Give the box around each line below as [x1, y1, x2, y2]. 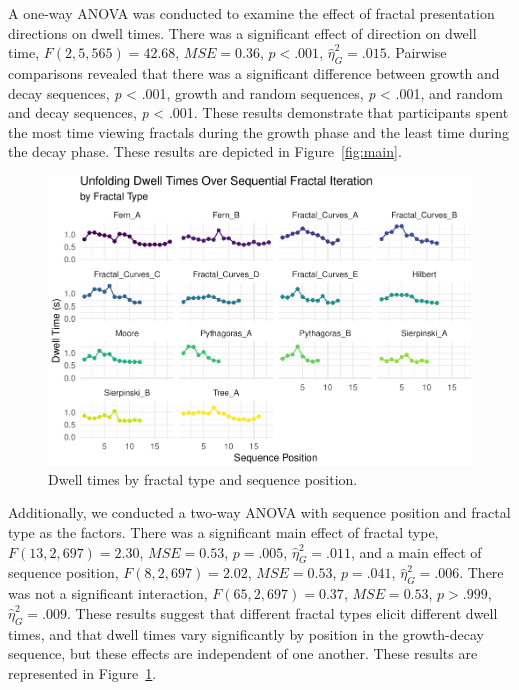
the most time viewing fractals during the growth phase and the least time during [8, 121, 509, 142]
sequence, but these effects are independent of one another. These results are [8, 643, 478, 664]
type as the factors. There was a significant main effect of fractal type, [8, 522, 439, 542]
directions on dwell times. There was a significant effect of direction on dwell [8, 22, 477, 43]
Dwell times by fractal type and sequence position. [48, 468, 358, 489]
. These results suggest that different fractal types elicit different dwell [67, 602, 498, 623]
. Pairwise [386, 42, 447, 63]
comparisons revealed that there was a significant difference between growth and [8, 62, 500, 83]
